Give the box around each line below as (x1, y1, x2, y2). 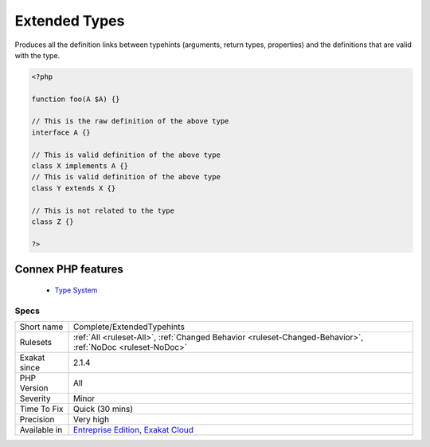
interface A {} (31, 127, 91, 137)
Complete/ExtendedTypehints (72, 321, 185, 332)
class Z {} (31, 218, 74, 226)
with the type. (14, 50, 61, 60)
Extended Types (14, 12, 125, 29)
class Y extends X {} (31, 183, 116, 193)
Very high (72, 414, 110, 425)
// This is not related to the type (31, 206, 175, 215)
